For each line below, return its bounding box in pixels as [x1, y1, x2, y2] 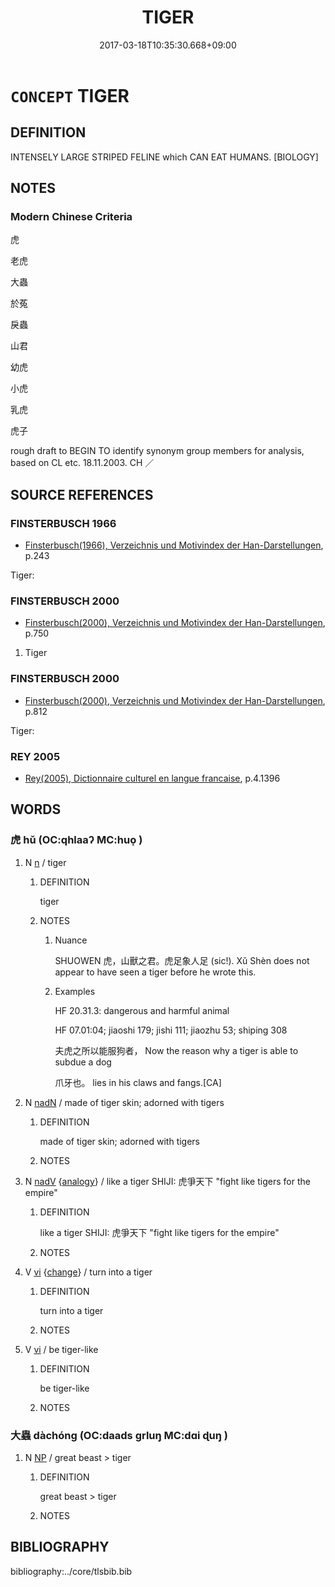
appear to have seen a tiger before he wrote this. [54, 966, 257, 978]
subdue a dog [54, 1056, 112, 1068]
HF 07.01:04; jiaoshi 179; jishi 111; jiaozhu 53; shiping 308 [54, 1024, 288, 1036]
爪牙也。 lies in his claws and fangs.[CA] [54, 1076, 222, 1088]
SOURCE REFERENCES [10, 486, 154, 503]
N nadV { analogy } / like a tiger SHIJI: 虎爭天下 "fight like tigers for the [24, 1175, 311, 1187]
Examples [54, 985, 96, 997]
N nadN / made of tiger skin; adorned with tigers [24, 1096, 225, 1108]
